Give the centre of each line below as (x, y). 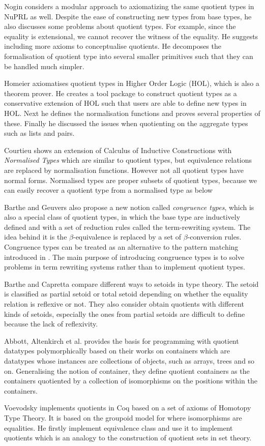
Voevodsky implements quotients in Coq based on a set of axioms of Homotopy (128, 408)
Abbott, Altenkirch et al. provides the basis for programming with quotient (122, 340)
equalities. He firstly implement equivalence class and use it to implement (119, 427)
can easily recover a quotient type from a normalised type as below (108, 190)
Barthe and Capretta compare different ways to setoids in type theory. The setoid (131, 284)
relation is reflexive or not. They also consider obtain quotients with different (124, 304)
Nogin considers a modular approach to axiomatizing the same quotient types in (129, 6)
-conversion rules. (214, 237)
